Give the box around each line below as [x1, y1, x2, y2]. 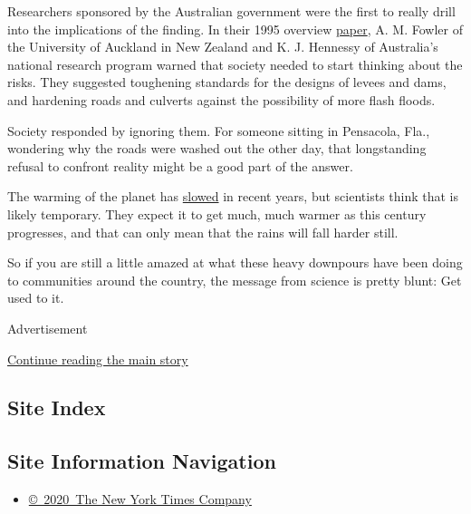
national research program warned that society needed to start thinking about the [7, 54, 463, 73]
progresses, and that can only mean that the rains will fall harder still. [7, 222, 399, 241]
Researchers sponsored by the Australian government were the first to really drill [7, 2, 456, 20]
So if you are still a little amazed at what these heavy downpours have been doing [7, 253, 463, 272]
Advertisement [7, 318, 88, 337]
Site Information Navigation [7, 447, 276, 475]
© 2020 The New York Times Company [28, 490, 252, 509]
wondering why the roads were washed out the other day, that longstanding [7, 139, 427, 158]
